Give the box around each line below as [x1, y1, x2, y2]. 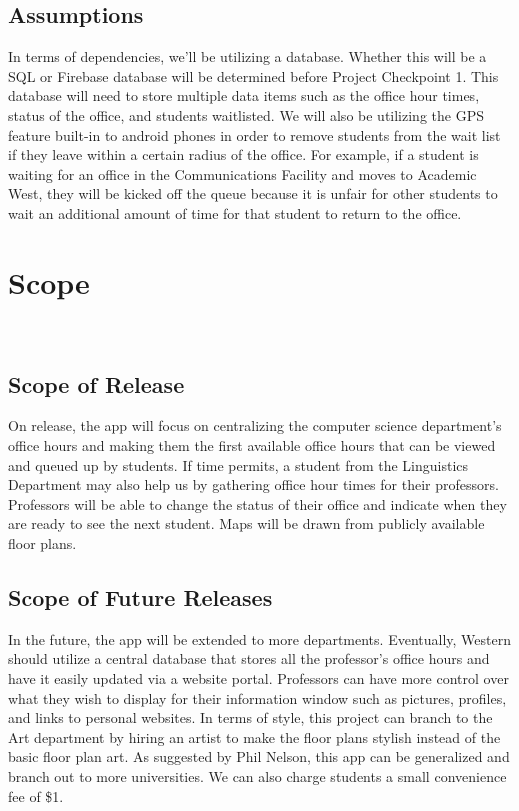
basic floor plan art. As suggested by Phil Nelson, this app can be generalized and [8, 746, 510, 767]
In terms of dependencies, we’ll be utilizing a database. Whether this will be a [8, 46, 487, 67]
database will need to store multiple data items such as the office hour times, [8, 85, 480, 106]
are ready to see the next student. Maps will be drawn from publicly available [8, 513, 485, 534]
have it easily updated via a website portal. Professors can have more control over [8, 668, 509, 689]
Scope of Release [8, 368, 185, 399]
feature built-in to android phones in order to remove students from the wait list [8, 124, 501, 145]
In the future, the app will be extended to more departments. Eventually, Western [8, 628, 511, 649]
